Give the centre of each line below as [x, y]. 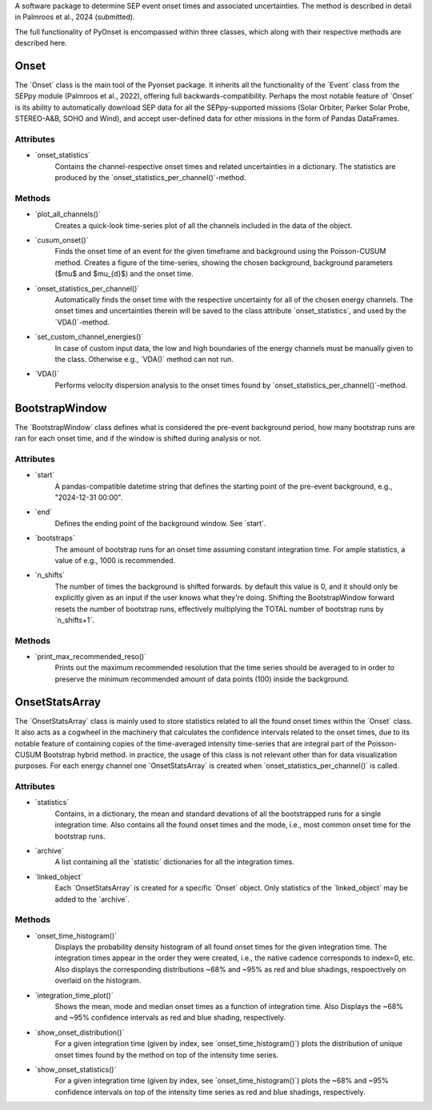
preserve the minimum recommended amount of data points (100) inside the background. [202, 679]
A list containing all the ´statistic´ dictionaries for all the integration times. [175, 862]
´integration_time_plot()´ [74, 995]
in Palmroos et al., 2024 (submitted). [75, 17]
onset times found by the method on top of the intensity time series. [167, 1055]
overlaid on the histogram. [98, 980]
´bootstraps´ [55, 538]
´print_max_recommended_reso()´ [91, 657]
